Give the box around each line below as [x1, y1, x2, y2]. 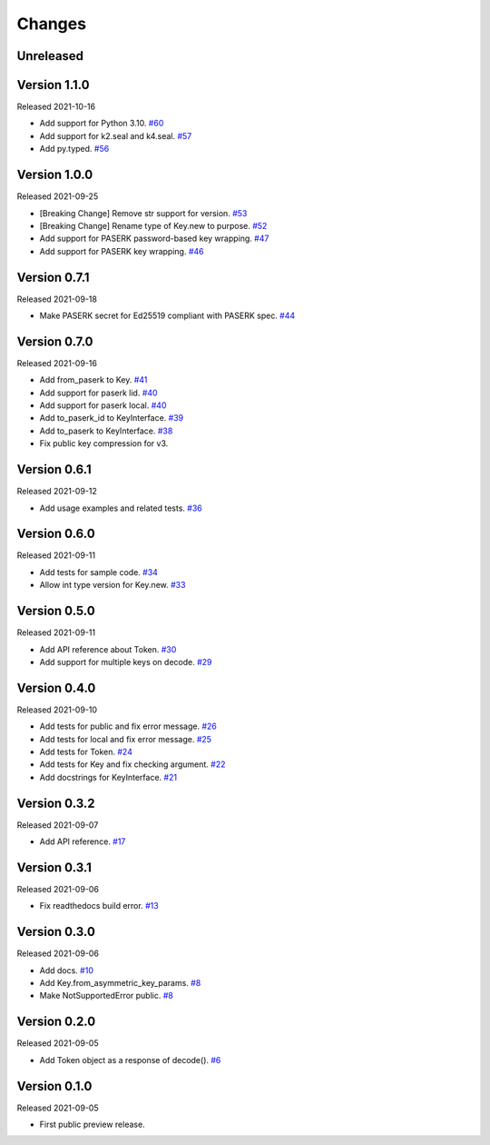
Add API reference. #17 [39, 836, 126, 847]
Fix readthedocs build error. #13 [39, 901, 159, 911]
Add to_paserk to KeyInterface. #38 [39, 425, 173, 436]
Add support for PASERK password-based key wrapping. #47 [39, 233, 269, 244]
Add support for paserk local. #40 [39, 400, 167, 411]
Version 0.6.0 [16, 526, 95, 542]
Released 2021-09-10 [16, 704, 98, 715]
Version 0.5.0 [16, 603, 95, 619]
